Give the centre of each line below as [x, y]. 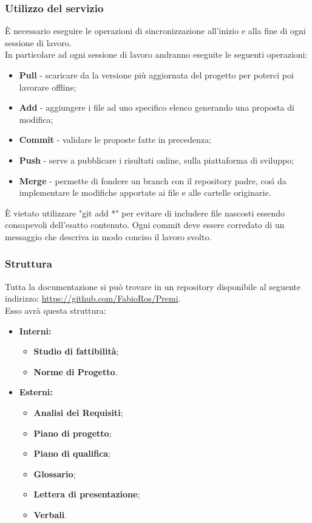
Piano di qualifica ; [72, 453]
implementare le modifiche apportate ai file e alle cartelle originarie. [145, 192]
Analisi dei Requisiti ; [78, 412]
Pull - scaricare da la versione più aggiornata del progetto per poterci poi [156, 75]
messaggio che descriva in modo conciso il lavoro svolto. [108, 236]
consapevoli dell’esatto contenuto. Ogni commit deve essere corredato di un [145, 225]
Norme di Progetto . [76, 371]
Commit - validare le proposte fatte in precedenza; [115, 140]
